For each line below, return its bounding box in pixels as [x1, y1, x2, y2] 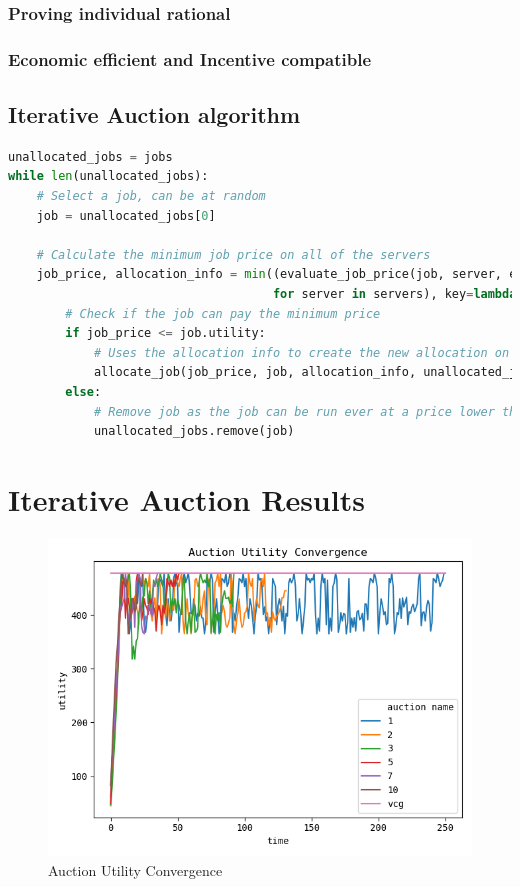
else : [65, 385, 102, 400]
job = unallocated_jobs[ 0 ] [36, 208, 216, 223]
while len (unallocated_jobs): [8, 169, 209, 184]
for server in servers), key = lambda [272, 287, 517, 302]
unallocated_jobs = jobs [8, 149, 173, 164]
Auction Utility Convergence [48, 859, 223, 880]
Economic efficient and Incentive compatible [8, 46, 372, 71]
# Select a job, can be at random [36, 189, 266, 204]
